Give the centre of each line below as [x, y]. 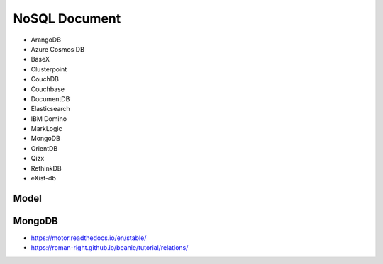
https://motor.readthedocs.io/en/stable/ [89, 238]
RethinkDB [46, 168]
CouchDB [45, 79]
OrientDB [44, 148]
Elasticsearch [50, 109]
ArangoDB [46, 40]
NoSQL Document [67, 18]
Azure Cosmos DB [58, 49]
